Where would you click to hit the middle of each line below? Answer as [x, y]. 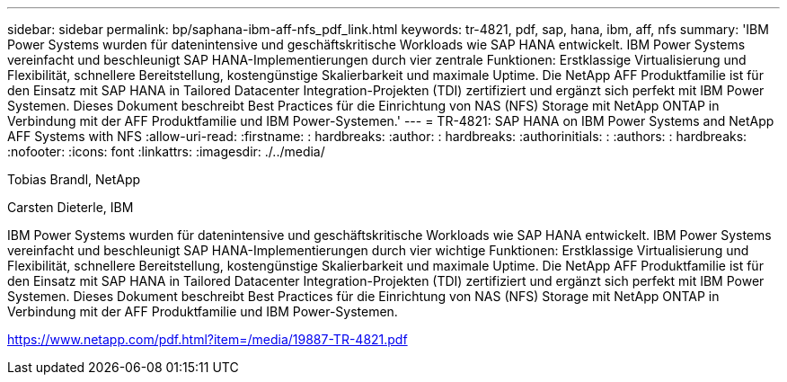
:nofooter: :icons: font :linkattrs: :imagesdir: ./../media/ [166, 151]
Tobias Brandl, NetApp [74, 179]
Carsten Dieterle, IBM [71, 207]
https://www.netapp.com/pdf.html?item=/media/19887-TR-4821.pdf [208, 339]
